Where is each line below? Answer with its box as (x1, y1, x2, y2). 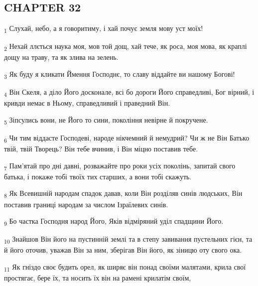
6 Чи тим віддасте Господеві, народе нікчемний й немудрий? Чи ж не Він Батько (4, 133, 250, 144)
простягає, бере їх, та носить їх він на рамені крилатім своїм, (4, 273, 191, 283)
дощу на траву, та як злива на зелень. (4, 52, 119, 62)
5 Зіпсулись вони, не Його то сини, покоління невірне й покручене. (4, 114, 208, 126)
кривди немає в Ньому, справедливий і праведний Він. (4, 98, 170, 108)
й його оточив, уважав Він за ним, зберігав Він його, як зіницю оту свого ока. (4, 245, 242, 255)
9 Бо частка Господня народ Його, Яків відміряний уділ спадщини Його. (4, 216, 224, 227)
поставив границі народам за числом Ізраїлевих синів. (4, 199, 168, 209)
